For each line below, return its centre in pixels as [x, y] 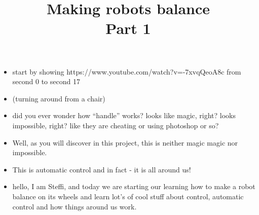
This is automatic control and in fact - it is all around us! [102, 169]
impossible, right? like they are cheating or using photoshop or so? [116, 125]
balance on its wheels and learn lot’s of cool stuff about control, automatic [128, 196]
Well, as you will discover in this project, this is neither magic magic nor [125, 142]
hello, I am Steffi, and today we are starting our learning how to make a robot [134, 186]
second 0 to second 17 [46, 81]
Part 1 [128, 28]
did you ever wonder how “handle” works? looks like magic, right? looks [124, 115]
